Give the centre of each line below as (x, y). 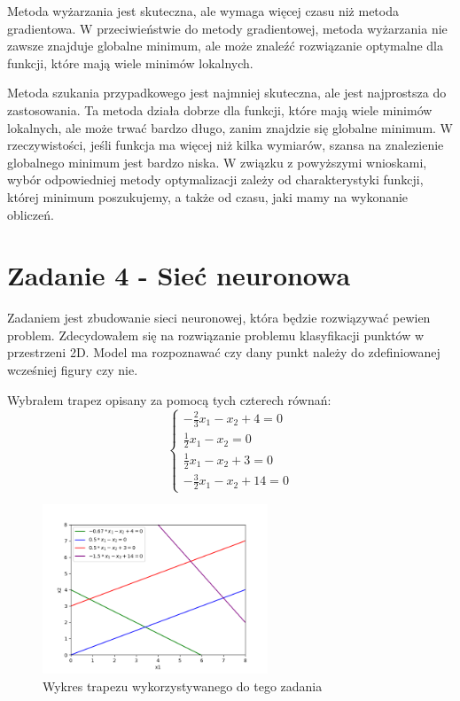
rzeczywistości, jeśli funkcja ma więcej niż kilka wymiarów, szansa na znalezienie (226, 145)
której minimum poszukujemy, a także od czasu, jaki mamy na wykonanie (208, 196)
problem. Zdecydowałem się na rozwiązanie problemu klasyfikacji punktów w (216, 335)
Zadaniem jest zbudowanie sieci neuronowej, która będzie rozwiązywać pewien (219, 318)
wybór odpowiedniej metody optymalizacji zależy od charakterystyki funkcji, (215, 179)
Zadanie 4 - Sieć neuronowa (179, 275)
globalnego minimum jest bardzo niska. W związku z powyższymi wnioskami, (217, 162)
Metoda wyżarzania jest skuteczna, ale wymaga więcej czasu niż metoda (203, 11)
